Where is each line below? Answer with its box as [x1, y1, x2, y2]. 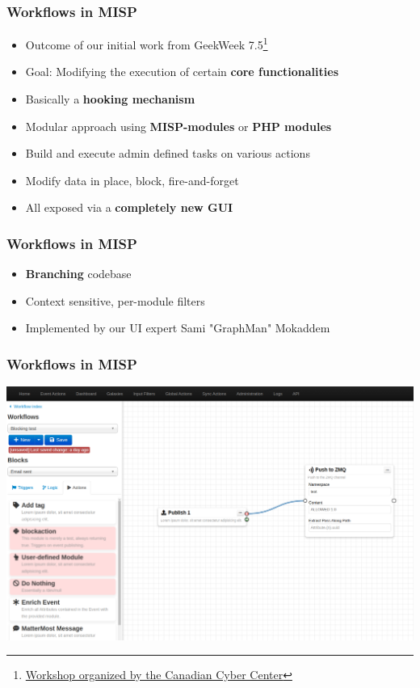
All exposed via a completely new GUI [25, 199, 233, 216]
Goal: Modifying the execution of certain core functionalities [25, 63, 339, 80]
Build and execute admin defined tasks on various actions [25, 145, 310, 162]
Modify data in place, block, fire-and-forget [25, 171, 239, 188]
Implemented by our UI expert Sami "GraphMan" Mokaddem [25, 319, 330, 336]
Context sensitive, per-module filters [25, 292, 205, 309]
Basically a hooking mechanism [25, 91, 195, 108]
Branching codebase [25, 265, 132, 282]
